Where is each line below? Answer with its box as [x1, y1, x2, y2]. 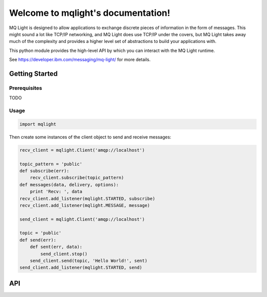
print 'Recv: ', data [30, 189, 83, 195]
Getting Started [9, 69, 58, 78]
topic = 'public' [19, 230, 62, 236]
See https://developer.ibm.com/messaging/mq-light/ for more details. [9, 57, 151, 63]
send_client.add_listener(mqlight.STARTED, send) [19, 265, 142, 270]
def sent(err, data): [30, 244, 83, 250]
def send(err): [19, 237, 56, 243]
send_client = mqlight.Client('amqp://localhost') [19, 216, 145, 222]
